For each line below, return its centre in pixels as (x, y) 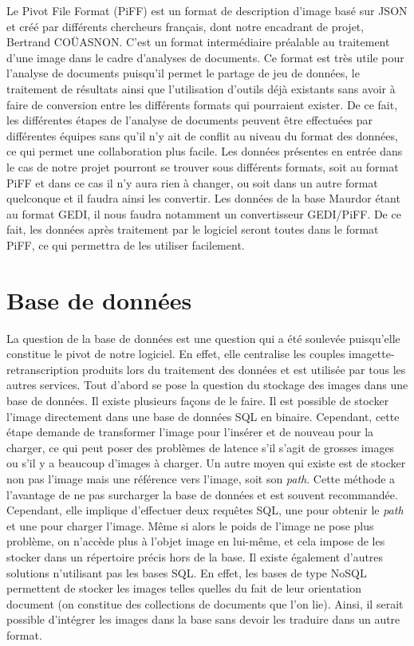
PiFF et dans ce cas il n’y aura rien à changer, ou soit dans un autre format (192, 182)
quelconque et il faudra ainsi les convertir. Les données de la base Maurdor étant (203, 198)
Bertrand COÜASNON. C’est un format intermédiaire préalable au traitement (198, 42)
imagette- (372, 354)
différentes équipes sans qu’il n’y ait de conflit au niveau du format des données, (202, 135)
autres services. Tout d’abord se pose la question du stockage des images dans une (207, 385)
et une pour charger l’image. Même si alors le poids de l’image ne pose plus (190, 525)
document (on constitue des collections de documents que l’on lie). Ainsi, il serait (205, 603)
